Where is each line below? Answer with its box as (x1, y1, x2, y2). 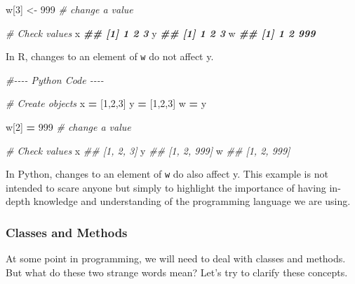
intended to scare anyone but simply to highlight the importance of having (6, 180, 326, 194)
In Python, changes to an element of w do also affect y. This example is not (6, 166, 328, 181)
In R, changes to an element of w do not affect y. (6, 49, 214, 64)
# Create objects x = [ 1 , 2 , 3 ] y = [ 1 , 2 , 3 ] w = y (6, 96, 207, 111)
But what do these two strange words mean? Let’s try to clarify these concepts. (6, 264, 348, 279)
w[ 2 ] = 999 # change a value (6, 120, 131, 134)
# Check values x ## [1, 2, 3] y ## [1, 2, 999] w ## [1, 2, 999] (6, 143, 290, 157)
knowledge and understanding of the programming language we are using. (33, 194, 351, 208)
